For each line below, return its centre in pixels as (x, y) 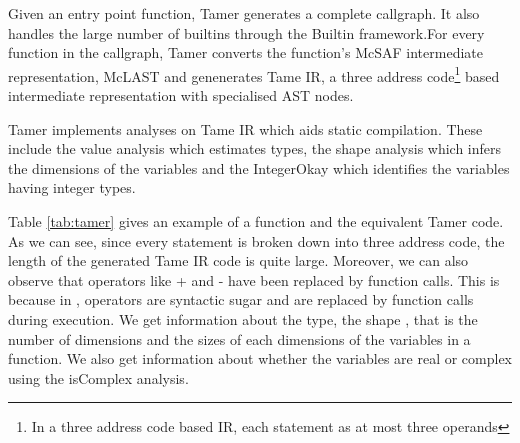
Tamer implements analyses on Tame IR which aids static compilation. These (245, 128)
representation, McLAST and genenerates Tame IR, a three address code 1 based (254, 74)
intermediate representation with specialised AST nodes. (181, 95)
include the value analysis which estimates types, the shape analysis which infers (255, 148)
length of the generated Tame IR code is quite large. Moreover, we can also (238, 260)
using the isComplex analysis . (98, 377)
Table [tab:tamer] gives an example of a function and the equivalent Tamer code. (256, 221)
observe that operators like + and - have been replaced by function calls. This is (254, 279)
